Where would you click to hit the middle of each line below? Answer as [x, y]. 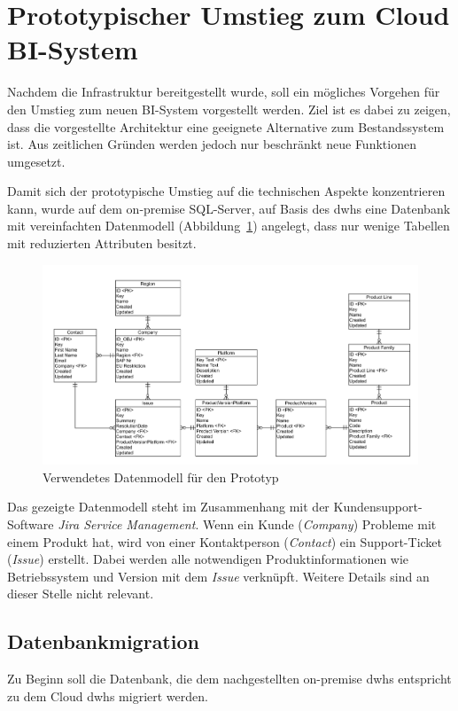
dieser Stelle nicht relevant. [81, 594]
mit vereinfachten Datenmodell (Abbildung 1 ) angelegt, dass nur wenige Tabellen [229, 226]
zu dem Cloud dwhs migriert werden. [108, 695]
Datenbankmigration [103, 641]
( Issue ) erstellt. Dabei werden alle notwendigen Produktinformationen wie [208, 559]
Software [31, 523]
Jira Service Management [127, 523]
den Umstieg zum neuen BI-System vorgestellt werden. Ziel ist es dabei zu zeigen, [229, 109]
